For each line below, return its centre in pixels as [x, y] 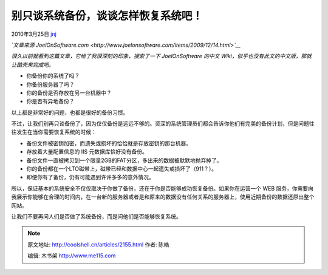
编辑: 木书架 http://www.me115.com [72, 256]
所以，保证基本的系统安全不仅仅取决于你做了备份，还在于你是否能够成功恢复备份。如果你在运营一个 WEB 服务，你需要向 [162, 188]
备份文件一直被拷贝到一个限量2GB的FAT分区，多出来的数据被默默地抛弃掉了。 [124, 160]
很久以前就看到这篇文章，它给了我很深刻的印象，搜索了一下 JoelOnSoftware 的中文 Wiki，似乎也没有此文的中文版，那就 [162, 56]
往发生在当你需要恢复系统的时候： [54, 132]
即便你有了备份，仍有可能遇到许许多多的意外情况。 [90, 177]
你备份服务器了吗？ [50, 84]
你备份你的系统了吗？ [53, 76]
